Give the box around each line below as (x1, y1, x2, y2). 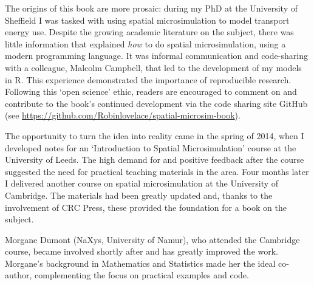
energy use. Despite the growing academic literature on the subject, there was (5, 26, 294, 38)
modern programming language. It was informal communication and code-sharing (5, 49, 308, 62)
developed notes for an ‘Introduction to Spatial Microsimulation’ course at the (5, 141, 296, 154)
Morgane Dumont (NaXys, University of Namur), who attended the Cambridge (5, 233, 300, 246)
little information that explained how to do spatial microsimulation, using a (5, 37, 286, 50)
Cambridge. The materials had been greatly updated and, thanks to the (5, 188, 273, 201)
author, (5, 269, 32, 281)
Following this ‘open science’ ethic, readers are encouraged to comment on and (5, 85, 297, 98)
